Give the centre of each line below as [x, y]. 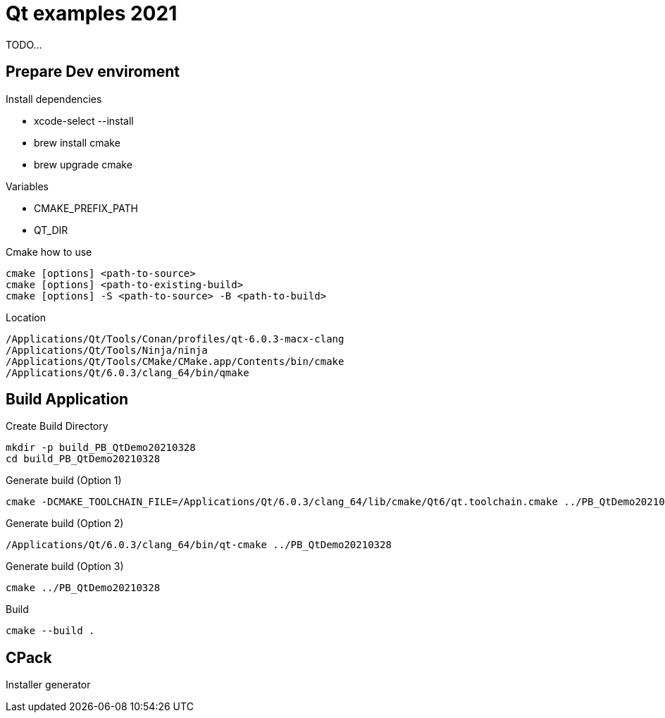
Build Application [67, 400]
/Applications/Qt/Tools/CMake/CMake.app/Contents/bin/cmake [175, 361]
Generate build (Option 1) [64, 481]
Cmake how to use [49, 252]
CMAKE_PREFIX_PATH [86, 208]
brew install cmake [77, 142]
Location [26, 317]
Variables [27, 186]
